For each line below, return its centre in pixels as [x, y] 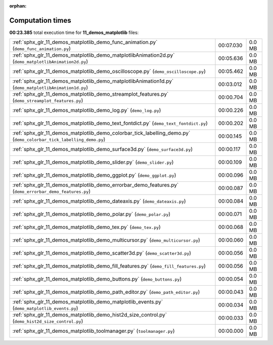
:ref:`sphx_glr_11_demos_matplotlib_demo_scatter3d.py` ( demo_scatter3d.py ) [102, 253]
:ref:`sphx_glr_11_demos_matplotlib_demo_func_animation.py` [85, 42]
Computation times [40, 20]
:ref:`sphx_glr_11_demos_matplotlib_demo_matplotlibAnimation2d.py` [94, 55]
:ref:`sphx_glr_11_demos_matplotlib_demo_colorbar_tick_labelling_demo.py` [101, 133]
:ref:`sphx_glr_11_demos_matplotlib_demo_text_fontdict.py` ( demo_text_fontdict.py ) [110, 123]
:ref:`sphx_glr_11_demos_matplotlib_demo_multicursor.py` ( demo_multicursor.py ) [106, 240]
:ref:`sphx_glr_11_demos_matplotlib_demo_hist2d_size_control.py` [89, 315]
